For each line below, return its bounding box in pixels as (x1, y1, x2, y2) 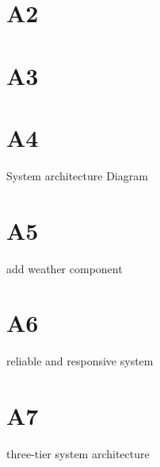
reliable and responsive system (6, 353, 154, 369)
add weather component (6, 260, 123, 276)
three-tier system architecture (6, 446, 150, 462)
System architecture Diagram (6, 167, 148, 183)
